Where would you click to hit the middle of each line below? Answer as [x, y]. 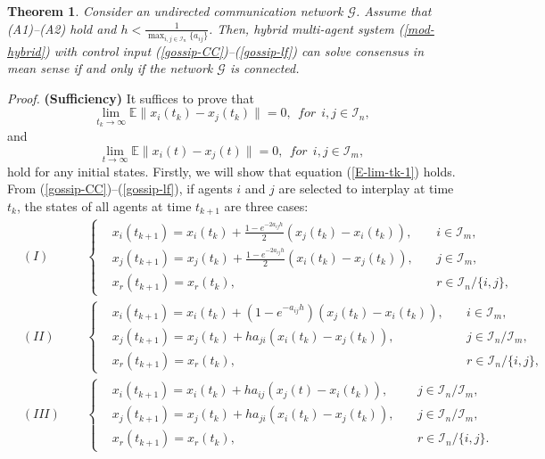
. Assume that [394, 11]
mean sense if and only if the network [110, 68]
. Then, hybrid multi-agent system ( [306, 28]
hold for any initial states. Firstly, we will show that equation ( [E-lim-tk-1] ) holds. [231, 171]
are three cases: [266, 205]
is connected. [264, 68]
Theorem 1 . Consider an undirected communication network [175, 11]
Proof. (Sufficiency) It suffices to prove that [131, 98]
